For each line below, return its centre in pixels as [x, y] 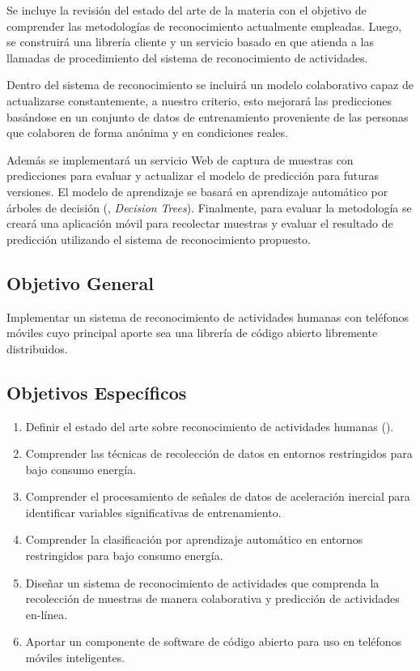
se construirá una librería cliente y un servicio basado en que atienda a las [191, 42]
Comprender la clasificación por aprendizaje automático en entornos [194, 539]
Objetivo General [80, 282]
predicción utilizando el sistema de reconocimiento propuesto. [159, 239]
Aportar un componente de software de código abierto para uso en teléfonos [214, 641]
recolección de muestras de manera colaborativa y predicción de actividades [212, 598]
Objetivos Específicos [97, 392]
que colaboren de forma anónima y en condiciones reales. [147, 132]
